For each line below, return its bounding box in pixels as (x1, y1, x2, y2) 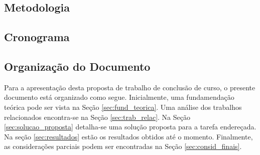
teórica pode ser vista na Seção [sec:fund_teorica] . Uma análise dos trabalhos (4, 101, 242, 112)
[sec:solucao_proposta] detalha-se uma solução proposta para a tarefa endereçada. (4, 121, 256, 132)
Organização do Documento (4, 58, 151, 74)
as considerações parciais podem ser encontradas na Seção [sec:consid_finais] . (4, 141, 242, 151)
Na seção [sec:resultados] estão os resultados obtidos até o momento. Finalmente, (4, 131, 253, 141)
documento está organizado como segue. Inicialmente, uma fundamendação (4, 92, 234, 102)
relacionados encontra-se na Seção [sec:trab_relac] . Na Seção (4, 111, 190, 122)
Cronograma (4, 29, 70, 45)
